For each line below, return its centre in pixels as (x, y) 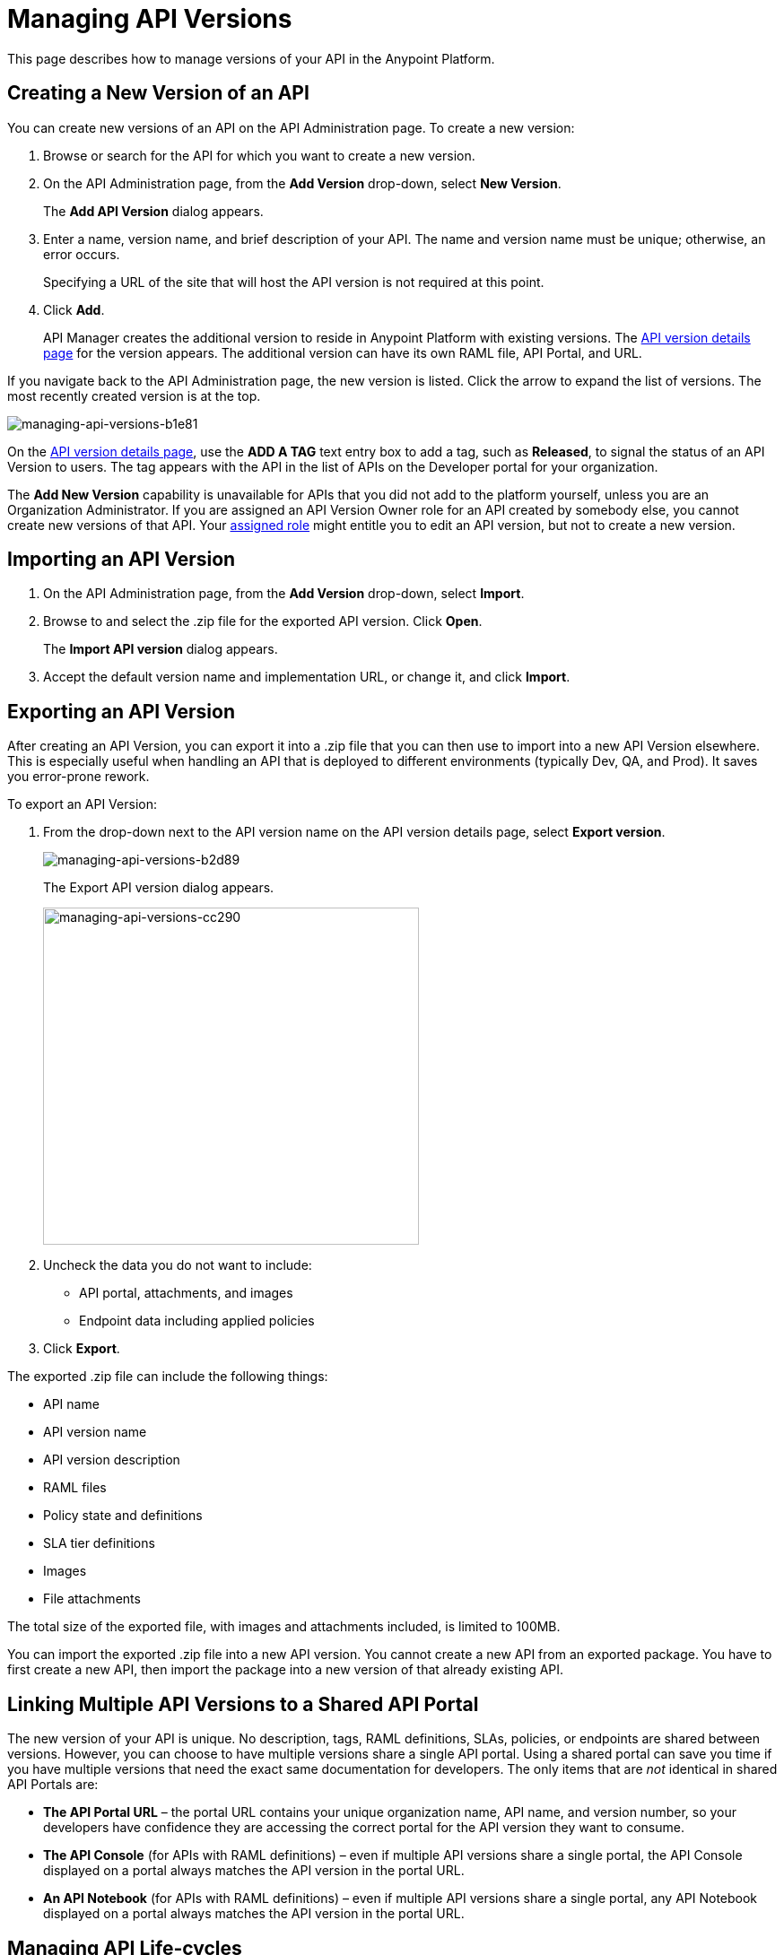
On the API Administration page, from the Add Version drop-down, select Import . (284, 594)
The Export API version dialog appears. (159, 888)
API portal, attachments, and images (186, 1293)
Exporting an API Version (121, 711)
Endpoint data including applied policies (197, 1321)
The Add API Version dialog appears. (153, 211)
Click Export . (82, 1349)
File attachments (92, 1599)
